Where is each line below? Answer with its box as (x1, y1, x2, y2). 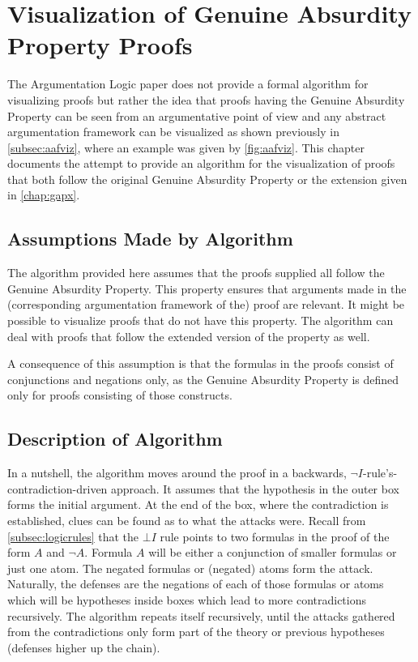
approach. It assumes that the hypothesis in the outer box (111, 480, 399, 497)
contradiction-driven (7, 480, 108, 497)
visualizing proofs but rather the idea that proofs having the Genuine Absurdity (7, 91, 405, 108)
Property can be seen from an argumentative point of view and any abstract (7, 107, 386, 124)
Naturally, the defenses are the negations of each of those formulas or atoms (7, 575, 384, 592)
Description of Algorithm (7, 426, 223, 451)
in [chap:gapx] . (7, 186, 80, 203)
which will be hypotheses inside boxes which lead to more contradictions (7, 591, 367, 608)
